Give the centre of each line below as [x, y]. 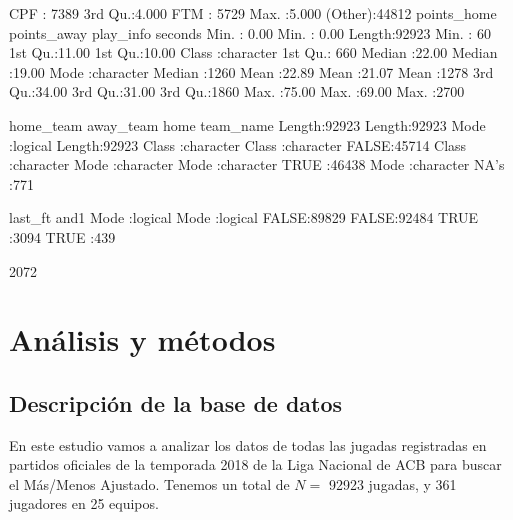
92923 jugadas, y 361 [392, 483]
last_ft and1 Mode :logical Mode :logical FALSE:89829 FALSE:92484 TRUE [244, 217]
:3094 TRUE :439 [62, 236]
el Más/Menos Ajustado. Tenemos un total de [149, 483]
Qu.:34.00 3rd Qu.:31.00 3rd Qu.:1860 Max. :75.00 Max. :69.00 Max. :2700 [237, 91]
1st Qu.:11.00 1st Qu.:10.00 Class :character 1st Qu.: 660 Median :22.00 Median [253, 52]
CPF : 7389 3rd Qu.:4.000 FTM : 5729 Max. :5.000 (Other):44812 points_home [253, 13]
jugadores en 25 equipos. [84, 503]
